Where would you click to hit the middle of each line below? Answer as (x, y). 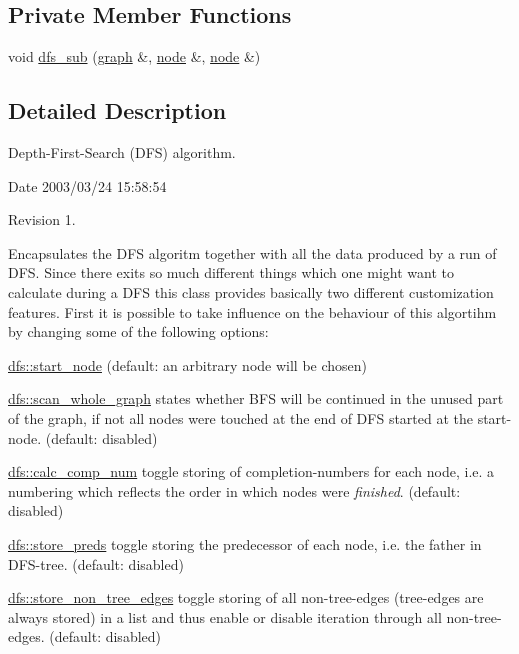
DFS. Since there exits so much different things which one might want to (231, 272)
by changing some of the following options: (138, 331)
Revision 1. (42, 219)
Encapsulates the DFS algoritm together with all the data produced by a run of (252, 252)
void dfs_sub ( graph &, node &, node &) (134, 56)
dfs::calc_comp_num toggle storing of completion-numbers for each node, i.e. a (251, 471)
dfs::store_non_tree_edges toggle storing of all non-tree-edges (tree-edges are (246, 597)
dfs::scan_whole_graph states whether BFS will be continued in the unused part (256, 398)
